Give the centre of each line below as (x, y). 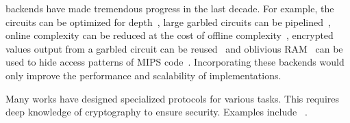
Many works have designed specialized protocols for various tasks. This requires (173, 98)
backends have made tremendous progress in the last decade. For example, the (170, 8)
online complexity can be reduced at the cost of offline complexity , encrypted (170, 35)
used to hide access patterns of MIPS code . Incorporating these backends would (175, 62)
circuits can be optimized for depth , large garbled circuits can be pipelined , (168, 22)
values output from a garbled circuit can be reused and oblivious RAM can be (174, 48)
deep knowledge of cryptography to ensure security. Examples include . (157, 112)
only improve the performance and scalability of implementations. (143, 75)
